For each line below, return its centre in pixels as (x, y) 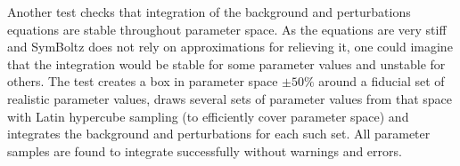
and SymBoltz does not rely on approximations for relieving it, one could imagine (230, 47)
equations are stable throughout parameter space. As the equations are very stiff (227, 29)
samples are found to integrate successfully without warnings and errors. (205, 150)
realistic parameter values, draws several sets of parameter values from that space (230, 98)
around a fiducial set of (382, 81)
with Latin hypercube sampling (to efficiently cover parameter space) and (208, 116)
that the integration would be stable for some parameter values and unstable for (226, 63)
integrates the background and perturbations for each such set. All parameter (219, 134)
